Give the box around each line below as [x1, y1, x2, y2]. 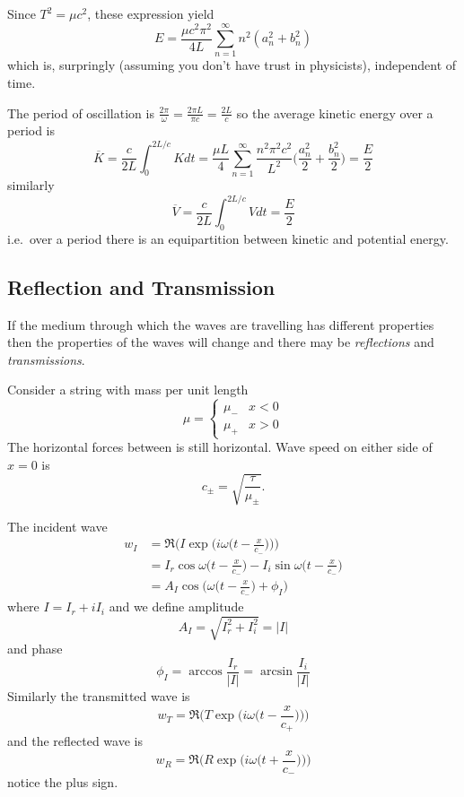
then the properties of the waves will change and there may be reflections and [7, 333, 434, 351]
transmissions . [7, 350, 85, 368]
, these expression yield [87, 4, 214, 22]
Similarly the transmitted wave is [7, 687, 190, 706]
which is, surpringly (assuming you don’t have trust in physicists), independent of [7, 56, 457, 74]
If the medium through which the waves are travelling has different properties [7, 315, 434, 334]
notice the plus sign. [7, 773, 118, 792]
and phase [7, 639, 63, 658]
